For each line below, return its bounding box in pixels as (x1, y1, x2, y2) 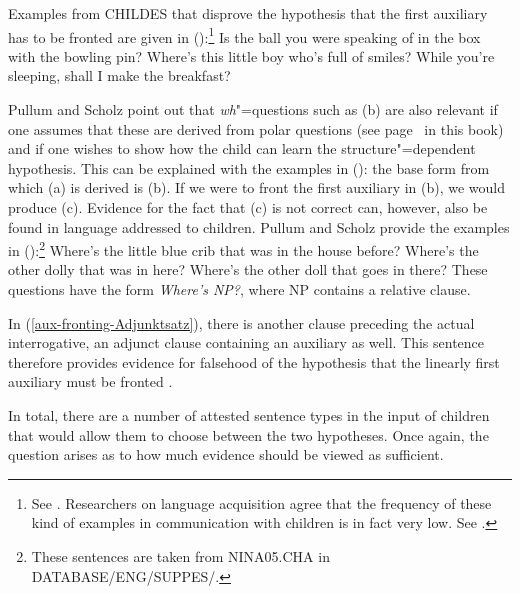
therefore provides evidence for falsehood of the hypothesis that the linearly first (8, 351, 500, 372)
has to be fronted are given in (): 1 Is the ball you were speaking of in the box (8, 23, 481, 47)
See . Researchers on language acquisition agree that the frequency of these (31, 492, 492, 513)
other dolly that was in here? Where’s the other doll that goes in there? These (8, 259, 488, 280)
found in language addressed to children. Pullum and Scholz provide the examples (8, 216, 510, 237)
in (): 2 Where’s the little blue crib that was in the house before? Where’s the (8, 237, 479, 260)
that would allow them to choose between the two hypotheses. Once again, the (8, 424, 489, 445)
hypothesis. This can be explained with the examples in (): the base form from (8, 157, 490, 178)
